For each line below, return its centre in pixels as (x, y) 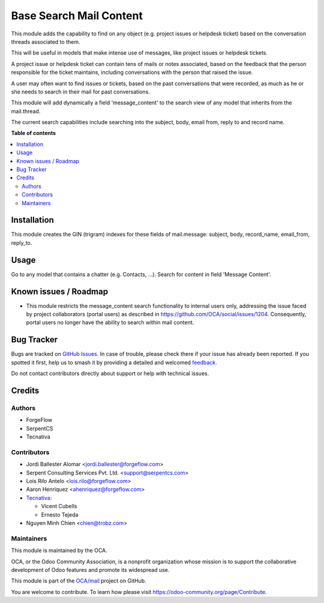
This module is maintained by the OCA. (59, 550)
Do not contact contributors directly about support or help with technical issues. (110, 373)
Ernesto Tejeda (60, 514)
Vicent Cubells (59, 506)
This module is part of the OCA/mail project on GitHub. (79, 581)
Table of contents (34, 133)
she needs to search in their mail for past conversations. (80, 91)
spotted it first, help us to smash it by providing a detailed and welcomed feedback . (114, 362)
